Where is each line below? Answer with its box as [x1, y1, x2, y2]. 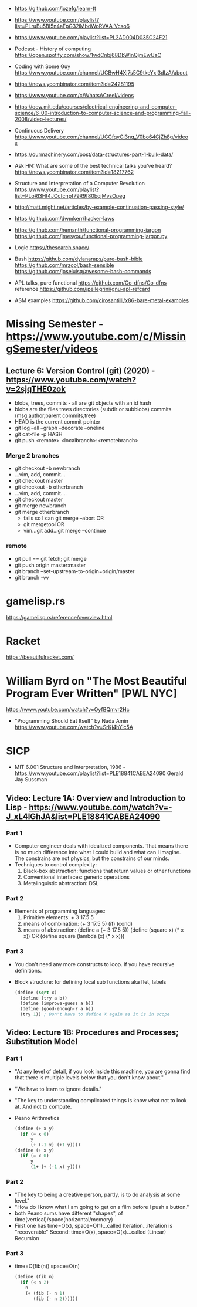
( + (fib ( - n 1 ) [25, 1290, 65, 1296]
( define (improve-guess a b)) [20, 1000, 94, 1007]
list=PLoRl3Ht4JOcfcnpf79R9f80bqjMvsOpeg [14, 192, 126, 199]
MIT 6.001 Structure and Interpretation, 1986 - [14, 764, 126, 771]
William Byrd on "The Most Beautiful [6, 674, 188, 688]
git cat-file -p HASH [14, 431, 63, 438]
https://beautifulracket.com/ [6, 653, 74, 661]
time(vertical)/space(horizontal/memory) [14, 1215, 113, 1223]
